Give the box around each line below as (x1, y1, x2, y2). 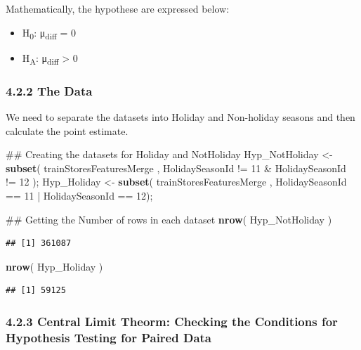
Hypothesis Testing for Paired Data (6, 328, 211, 346)
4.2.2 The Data (6, 82, 93, 99)
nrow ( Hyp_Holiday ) (6, 259, 103, 273)
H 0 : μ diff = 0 (22, 25, 76, 41)
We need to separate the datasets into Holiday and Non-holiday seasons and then (6, 110, 355, 124)
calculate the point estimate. (6, 123, 129, 138)
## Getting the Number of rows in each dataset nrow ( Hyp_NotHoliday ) (6, 212, 332, 226)
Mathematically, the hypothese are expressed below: (6, 1, 230, 15)
